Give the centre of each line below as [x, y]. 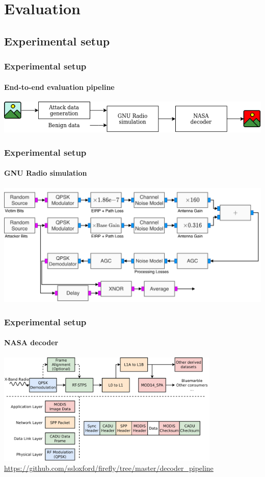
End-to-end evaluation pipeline [59, 87]
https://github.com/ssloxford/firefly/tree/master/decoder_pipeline [109, 468]
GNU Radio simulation [46, 173]
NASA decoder [31, 342]
